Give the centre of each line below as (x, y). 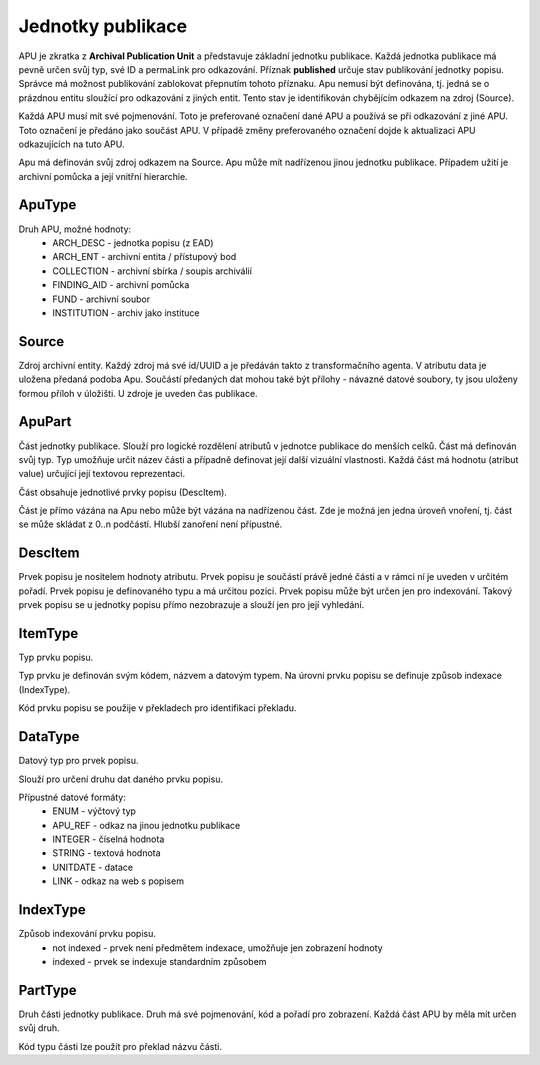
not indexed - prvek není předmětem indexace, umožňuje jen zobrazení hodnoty (218, 947)
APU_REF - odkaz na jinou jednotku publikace (146, 825)
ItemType (48, 633)
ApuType (47, 205)
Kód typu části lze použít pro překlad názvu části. (120, 1046)
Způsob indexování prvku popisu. (87, 934)
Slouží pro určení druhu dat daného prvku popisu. (121, 779)
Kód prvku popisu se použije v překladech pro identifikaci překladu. (157, 708)
